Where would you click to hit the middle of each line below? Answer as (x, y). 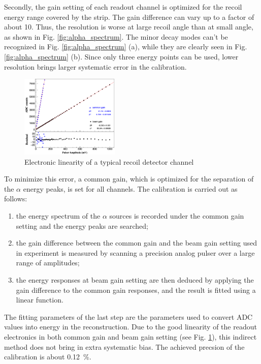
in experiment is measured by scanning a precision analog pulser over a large (135, 252)
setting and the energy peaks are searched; (82, 225)
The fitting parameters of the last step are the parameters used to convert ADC (128, 316)
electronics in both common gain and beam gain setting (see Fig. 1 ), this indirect (130, 336)
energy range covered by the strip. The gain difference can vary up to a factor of (129, 17)
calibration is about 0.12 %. (48, 357)
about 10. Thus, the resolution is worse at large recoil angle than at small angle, (129, 27)
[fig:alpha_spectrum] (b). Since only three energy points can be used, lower (121, 56)
